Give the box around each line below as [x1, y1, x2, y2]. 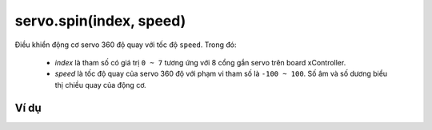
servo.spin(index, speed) [14, 12, 186, 30]
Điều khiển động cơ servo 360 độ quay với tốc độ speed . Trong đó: [14, 40, 237, 49]
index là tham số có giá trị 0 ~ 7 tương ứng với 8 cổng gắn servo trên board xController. [54, 57, 346, 67]
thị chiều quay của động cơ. [54, 80, 147, 89]
